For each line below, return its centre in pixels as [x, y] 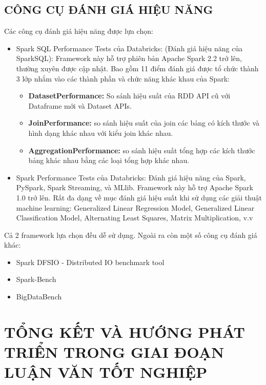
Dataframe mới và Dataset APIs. [80, 105]
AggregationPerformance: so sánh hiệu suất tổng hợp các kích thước [142, 150]
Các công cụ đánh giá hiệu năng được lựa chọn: [79, 31]
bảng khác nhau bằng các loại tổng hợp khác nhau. [109, 160]
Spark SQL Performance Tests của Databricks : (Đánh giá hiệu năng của [129, 48]
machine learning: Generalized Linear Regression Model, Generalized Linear [135, 207]
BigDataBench [39, 297]
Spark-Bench [36, 279]
